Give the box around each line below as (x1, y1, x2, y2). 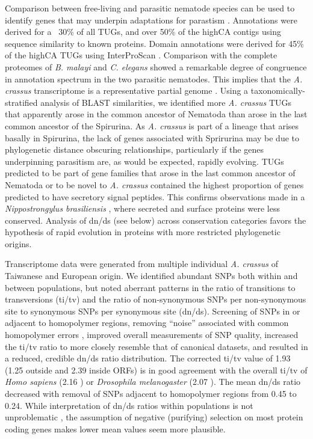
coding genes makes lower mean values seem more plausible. (5, 422, 226, 435)
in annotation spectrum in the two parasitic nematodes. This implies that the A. (5, 72, 303, 85)
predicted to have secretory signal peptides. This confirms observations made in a (5, 190, 305, 203)
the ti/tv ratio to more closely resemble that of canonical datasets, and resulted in (5, 340, 308, 352)
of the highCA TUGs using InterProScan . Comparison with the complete (5, 49, 277, 61)
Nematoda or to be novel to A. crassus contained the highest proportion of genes (5, 178, 304, 191)
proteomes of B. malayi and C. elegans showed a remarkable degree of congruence (5, 60, 307, 73)
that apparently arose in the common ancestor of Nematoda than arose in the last (5, 108, 308, 120)
